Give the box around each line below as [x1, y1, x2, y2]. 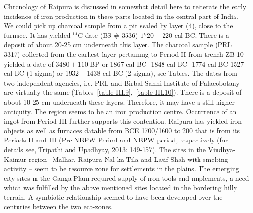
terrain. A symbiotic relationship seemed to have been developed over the [4, 192, 223, 202]
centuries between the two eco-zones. [4, 201, 113, 212]
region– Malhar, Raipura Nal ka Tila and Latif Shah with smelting [28, 154, 228, 164]
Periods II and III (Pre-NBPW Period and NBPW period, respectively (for [4, 135, 228, 145]
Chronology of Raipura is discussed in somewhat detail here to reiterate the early [4, 1, 247, 11]
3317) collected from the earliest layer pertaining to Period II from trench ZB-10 [4, 49, 244, 59]
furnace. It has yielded [4, 30, 71, 40]
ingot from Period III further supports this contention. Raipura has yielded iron [4, 116, 242, 126]
